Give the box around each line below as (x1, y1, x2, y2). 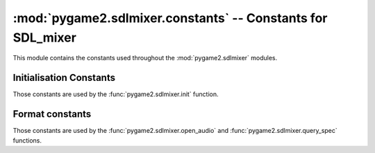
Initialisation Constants (12, 72, 116, 84)
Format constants (12, 108, 92, 120)
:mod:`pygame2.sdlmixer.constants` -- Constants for (12, 10, 328, 26)
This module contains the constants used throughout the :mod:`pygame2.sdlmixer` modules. (12, 54, 278, 62)
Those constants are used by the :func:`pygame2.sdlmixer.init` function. (12, 90, 219, 98)
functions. (12, 136, 42, 145)
